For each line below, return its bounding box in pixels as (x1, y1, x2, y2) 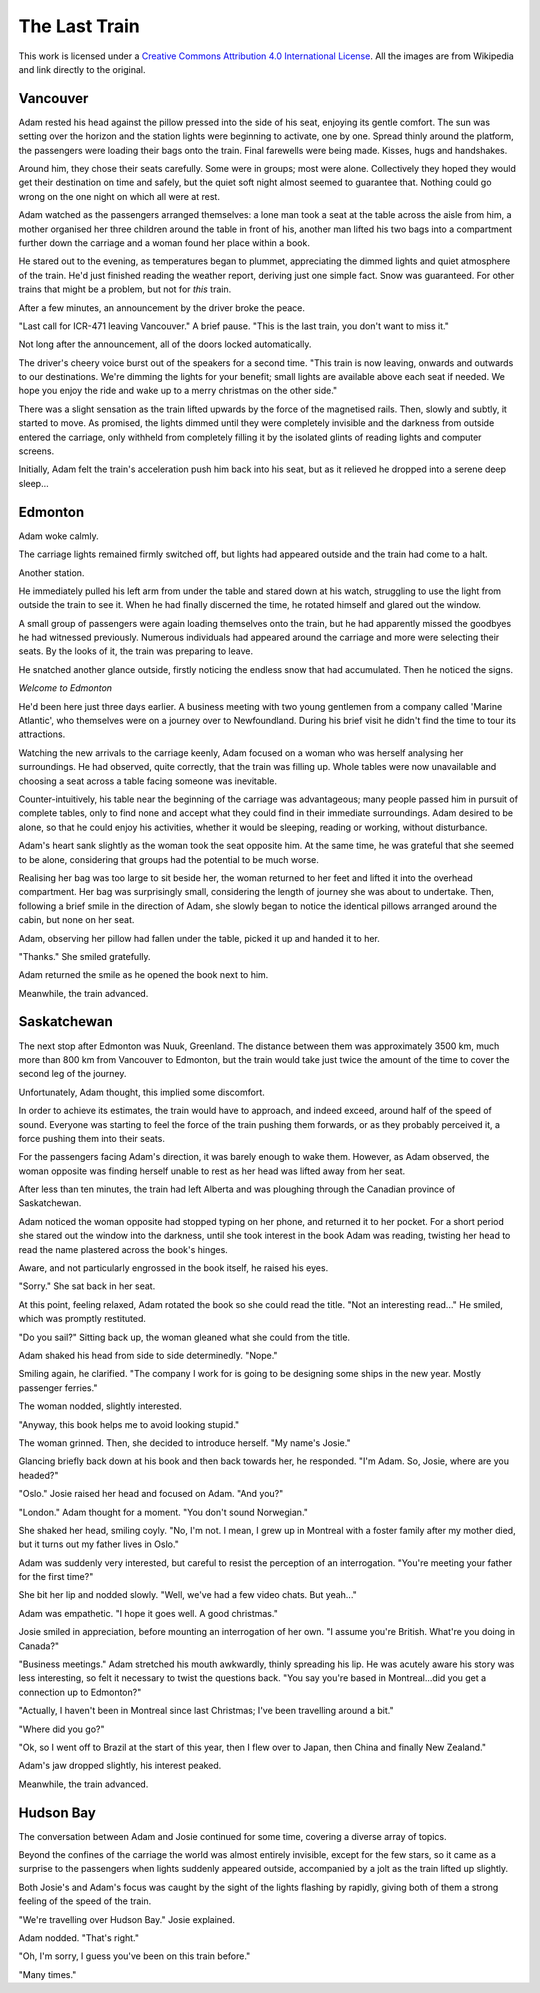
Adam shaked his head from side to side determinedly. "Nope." (18, 1350, 279, 1361)
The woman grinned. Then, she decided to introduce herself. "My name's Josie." (18, 1436, 351, 1449)
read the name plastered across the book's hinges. (18, 1243, 229, 1255)
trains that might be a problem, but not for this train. (18, 283, 232, 295)
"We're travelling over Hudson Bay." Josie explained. (18, 1913, 235, 1925)
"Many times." (18, 1968, 77, 1980)
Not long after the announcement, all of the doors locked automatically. (18, 338, 312, 350)
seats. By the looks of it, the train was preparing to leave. (18, 645, 254, 657)
